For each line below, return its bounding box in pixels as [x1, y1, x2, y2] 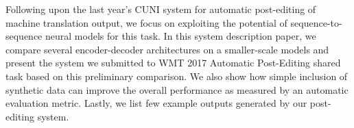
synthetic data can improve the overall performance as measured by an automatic [5, 82, 349, 97]
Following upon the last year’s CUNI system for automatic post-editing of [5, 2, 316, 16]
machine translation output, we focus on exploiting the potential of [5, 15, 287, 29]
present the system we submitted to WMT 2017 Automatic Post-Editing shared [5, 55, 341, 70]
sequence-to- [290, 15, 342, 29]
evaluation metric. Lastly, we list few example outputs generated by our [5, 96, 307, 110]
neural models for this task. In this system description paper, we [45, 29, 316, 43]
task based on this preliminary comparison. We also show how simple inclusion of [5, 68, 348, 83]
